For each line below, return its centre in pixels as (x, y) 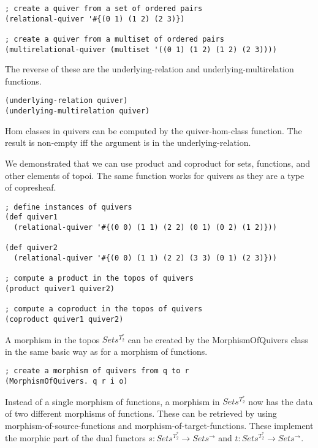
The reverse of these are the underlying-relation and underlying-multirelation (150, 69)
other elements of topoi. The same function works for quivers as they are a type (155, 175)
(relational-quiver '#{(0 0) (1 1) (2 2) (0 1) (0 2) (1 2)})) (145, 228)
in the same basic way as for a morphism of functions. (106, 351)
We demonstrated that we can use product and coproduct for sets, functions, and (157, 163)
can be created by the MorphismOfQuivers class (218, 339)
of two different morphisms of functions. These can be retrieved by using (141, 413)
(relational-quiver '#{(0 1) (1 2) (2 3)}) (95, 19)
